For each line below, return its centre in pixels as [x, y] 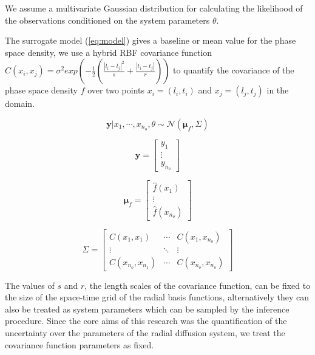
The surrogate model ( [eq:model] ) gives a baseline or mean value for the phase [151, 40]
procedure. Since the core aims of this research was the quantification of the [146, 321]
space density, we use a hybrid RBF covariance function [109, 52]
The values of [30, 285]
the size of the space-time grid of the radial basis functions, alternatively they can [157, 297]
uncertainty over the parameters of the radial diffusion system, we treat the [145, 333]
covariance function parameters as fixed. [80, 344]
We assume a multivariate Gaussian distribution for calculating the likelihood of [154, 8]
